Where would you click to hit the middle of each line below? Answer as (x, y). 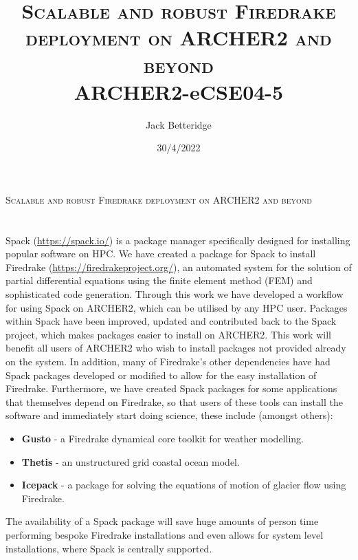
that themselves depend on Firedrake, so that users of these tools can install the (174, 401)
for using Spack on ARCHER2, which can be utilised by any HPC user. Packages (177, 307)
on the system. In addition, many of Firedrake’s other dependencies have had (168, 361)
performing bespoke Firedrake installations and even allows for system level (165, 534)
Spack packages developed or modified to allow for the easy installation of (161, 375)
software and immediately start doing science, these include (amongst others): (169, 415)
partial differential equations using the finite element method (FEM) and (159, 280)
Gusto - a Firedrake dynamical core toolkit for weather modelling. (163, 438)
